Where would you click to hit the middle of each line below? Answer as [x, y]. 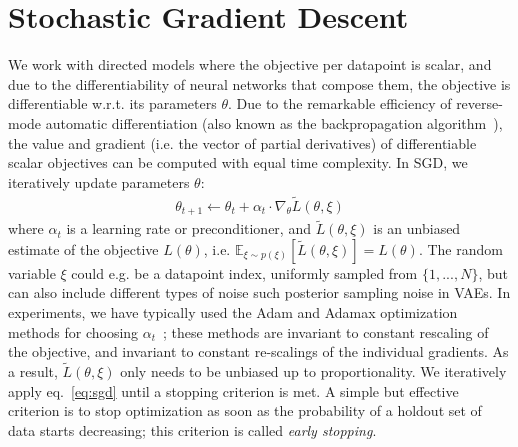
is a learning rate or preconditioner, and [188, 228]
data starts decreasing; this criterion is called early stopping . [192, 429]
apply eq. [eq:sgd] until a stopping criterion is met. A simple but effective [233, 390]
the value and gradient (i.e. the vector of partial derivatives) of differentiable [242, 142]
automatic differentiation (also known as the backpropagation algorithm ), [274, 122]
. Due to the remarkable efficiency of [340, 103]
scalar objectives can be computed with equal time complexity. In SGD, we [238, 162]
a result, [33, 370]
